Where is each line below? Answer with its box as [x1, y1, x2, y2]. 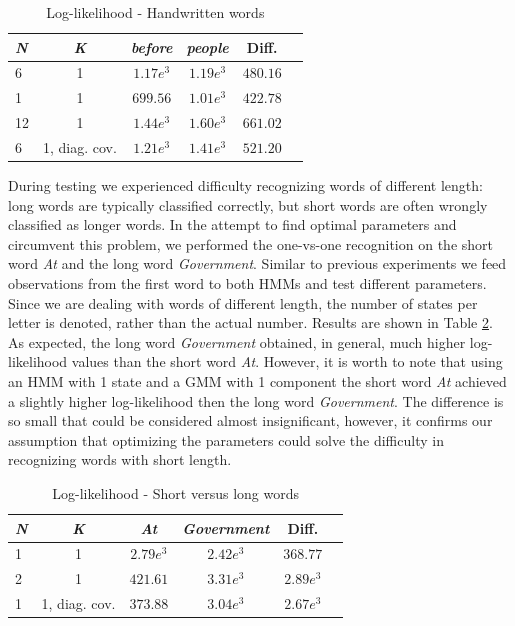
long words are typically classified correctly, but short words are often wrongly [8, 194, 488, 215]
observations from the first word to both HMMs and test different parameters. [8, 273, 487, 294]
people [186, 36, 229, 57]
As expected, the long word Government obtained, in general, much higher [8, 331, 466, 352]
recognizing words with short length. [8, 449, 232, 470]
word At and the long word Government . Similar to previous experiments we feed [8, 253, 507, 274]
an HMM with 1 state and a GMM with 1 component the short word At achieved [8, 371, 507, 391]
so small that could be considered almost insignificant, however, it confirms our [8, 410, 493, 431]
